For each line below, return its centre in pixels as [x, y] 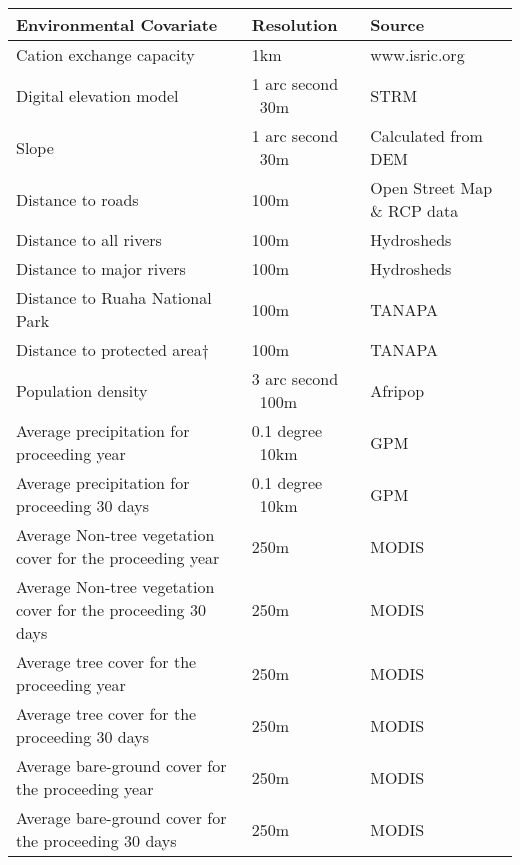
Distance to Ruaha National [114, 297]
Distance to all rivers [89, 239]
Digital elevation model [97, 95]
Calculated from [426, 135]
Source [397, 24]
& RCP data [414, 210]
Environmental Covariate [117, 24]
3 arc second [295, 378]
